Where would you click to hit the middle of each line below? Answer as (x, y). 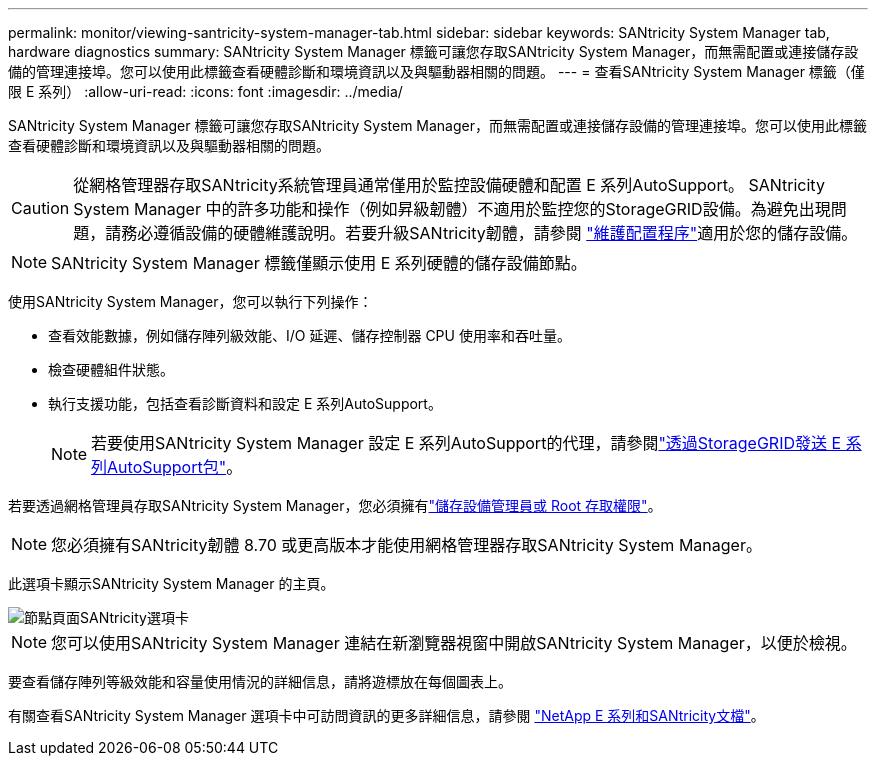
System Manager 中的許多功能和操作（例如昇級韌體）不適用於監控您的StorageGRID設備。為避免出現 (452, 209)
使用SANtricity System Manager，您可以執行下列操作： (190, 301)
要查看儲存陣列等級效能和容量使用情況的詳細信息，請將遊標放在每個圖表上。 (260, 681)
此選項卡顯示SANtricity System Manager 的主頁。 (171, 583)
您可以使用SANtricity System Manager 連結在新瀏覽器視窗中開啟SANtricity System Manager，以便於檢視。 (454, 643)
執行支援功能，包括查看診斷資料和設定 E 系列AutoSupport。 (245, 403)
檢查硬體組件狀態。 (111, 369)
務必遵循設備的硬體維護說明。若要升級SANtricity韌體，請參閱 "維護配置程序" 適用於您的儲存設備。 (489, 233)
